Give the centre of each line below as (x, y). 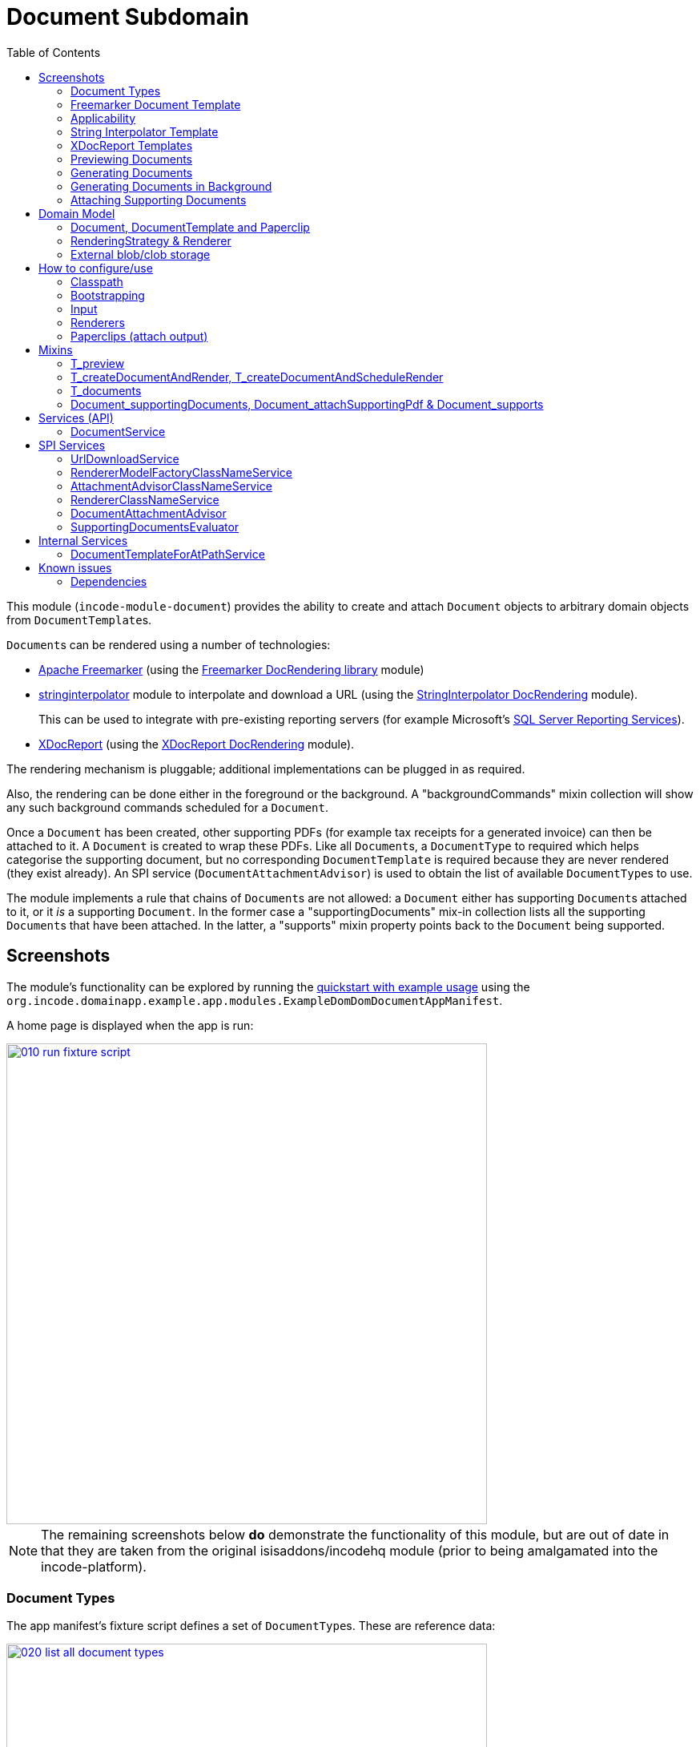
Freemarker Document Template (156, 104)
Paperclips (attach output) (139, 336)
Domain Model (77, 213)
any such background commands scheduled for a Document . (167, 807)
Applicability (103, 118)
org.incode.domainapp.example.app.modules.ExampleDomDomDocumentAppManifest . (255, 1000)
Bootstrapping (108, 295)
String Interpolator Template (145, 131)
